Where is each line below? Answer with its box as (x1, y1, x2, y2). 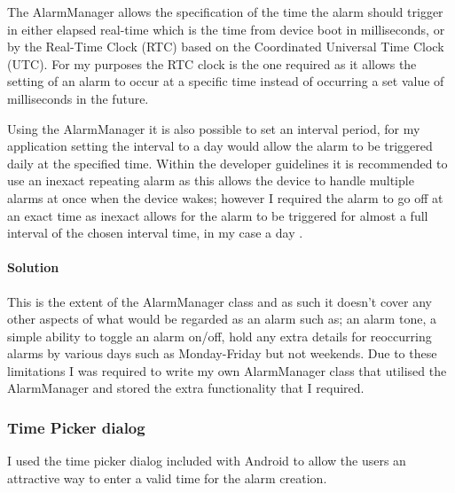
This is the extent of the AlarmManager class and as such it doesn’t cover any (7, 292, 432, 310)
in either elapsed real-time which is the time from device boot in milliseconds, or (7, 20, 445, 38)
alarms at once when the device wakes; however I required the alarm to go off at (7, 188, 443, 207)
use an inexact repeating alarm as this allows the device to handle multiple (7, 171, 414, 190)
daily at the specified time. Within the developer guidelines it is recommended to (7, 153, 448, 172)
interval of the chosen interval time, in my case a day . (7, 223, 303, 242)
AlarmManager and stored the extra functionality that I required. (7, 379, 365, 397)
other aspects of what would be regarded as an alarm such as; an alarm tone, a (7, 309, 436, 328)
